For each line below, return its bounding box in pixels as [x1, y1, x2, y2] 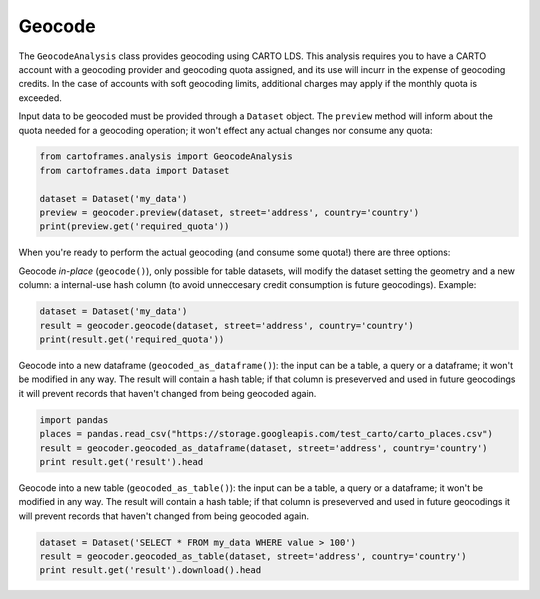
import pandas [39, 414, 109, 425]
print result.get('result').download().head [39, 565, 262, 576]
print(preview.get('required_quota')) [39, 221, 230, 232]
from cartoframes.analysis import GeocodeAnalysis [39, 151, 294, 162]
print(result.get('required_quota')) [39, 333, 225, 345]
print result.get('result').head [39, 456, 204, 467]
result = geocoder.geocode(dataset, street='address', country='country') [39, 320, 415, 331]
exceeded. [18, 91, 62, 104]
